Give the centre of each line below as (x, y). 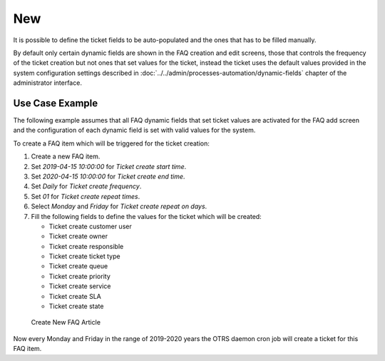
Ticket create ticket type (84, 256)
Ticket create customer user (90, 226)
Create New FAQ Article (66, 322)
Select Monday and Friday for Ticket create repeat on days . (119, 206)
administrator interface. (47, 83)
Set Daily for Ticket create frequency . (86, 186)
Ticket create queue (78, 266)
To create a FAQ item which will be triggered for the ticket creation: (112, 143)
